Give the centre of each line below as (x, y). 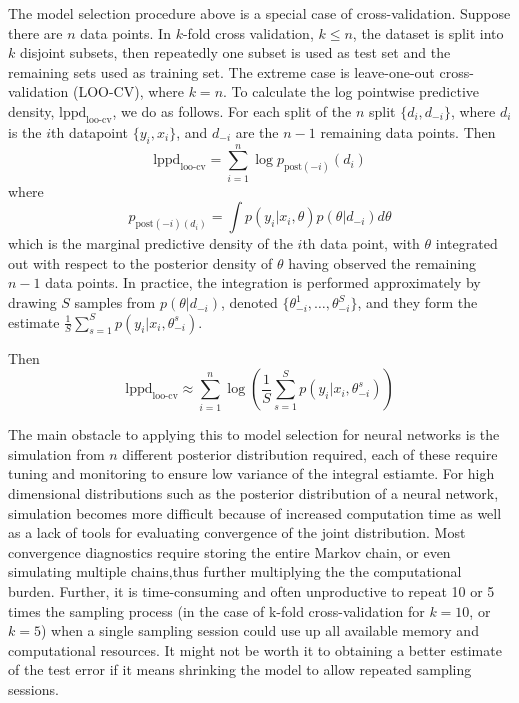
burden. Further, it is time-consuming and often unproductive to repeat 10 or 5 (251, 591)
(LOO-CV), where (128, 91)
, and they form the (417, 302)
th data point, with (361, 243)
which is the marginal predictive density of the (150, 243)
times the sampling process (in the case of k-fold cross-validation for (216, 610)
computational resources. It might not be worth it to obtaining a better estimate (255, 649)
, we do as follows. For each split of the (232, 110)
